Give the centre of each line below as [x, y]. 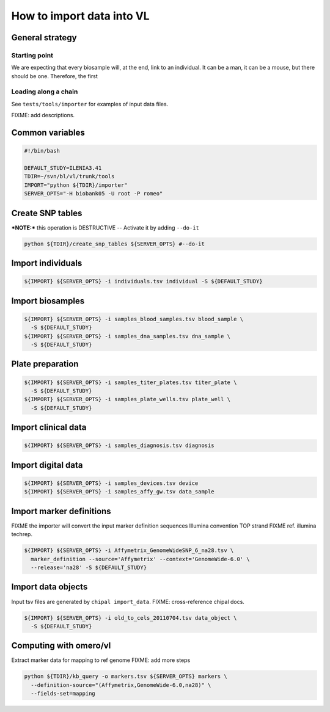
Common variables [48, 133]
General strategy [44, 38]
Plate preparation [45, 364]
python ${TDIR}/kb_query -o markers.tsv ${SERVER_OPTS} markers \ [126, 677]
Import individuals [47, 263]
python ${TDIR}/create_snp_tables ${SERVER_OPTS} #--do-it [114, 244]
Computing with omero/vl [61, 646]
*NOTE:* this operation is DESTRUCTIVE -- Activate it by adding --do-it [105, 227]
